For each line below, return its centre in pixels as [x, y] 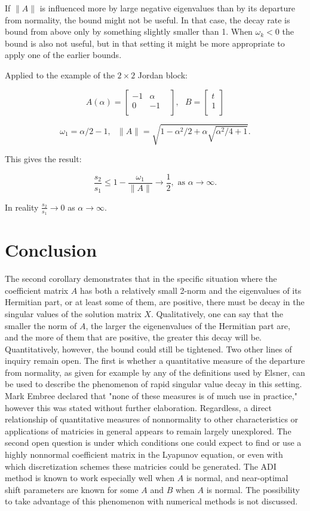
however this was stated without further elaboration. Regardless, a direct [138, 407]
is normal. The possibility [253, 489]
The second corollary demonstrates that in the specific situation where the [141, 279]
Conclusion [51, 250]
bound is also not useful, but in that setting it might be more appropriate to [145, 43]
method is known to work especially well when [90, 478]
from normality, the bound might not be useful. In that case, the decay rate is [148, 19]
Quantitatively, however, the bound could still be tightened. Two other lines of [148, 349]
